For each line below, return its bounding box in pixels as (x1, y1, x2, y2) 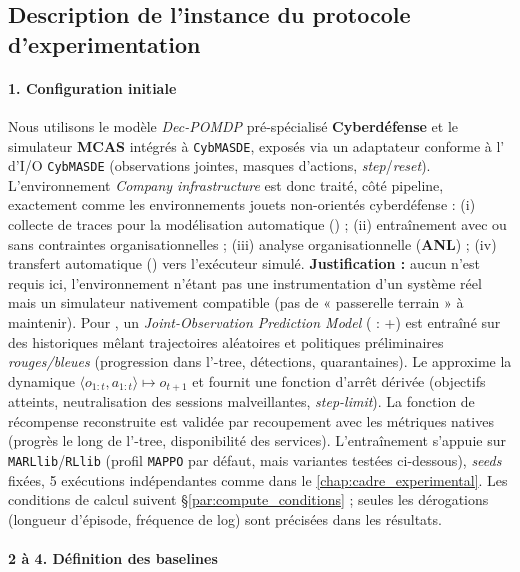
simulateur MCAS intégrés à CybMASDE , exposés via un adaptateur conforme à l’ (8, 135, 505, 156)
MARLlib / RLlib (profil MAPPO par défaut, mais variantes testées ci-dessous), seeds (8, 450, 502, 471)
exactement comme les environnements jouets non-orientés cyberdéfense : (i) (8, 194, 476, 215)
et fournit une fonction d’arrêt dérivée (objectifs (192, 370, 486, 391)
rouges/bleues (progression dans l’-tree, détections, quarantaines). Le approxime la (8, 351, 512, 372)
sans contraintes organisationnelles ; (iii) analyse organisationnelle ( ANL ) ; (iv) (8, 233, 497, 254)
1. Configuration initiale (8, 77, 177, 98)
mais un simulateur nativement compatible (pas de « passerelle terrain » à (8, 292, 464, 313)
